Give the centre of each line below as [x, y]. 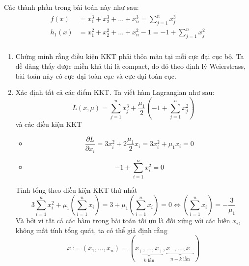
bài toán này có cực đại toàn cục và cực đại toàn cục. [96, 75]
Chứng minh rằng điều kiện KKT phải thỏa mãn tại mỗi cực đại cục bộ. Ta [130, 56]
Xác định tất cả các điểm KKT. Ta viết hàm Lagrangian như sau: [115, 92]
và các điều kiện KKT [49, 124]
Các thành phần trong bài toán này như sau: [71, 7]
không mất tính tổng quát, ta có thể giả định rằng [91, 230]
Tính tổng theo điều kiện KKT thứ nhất [76, 190]
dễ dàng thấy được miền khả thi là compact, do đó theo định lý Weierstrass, [130, 66]
